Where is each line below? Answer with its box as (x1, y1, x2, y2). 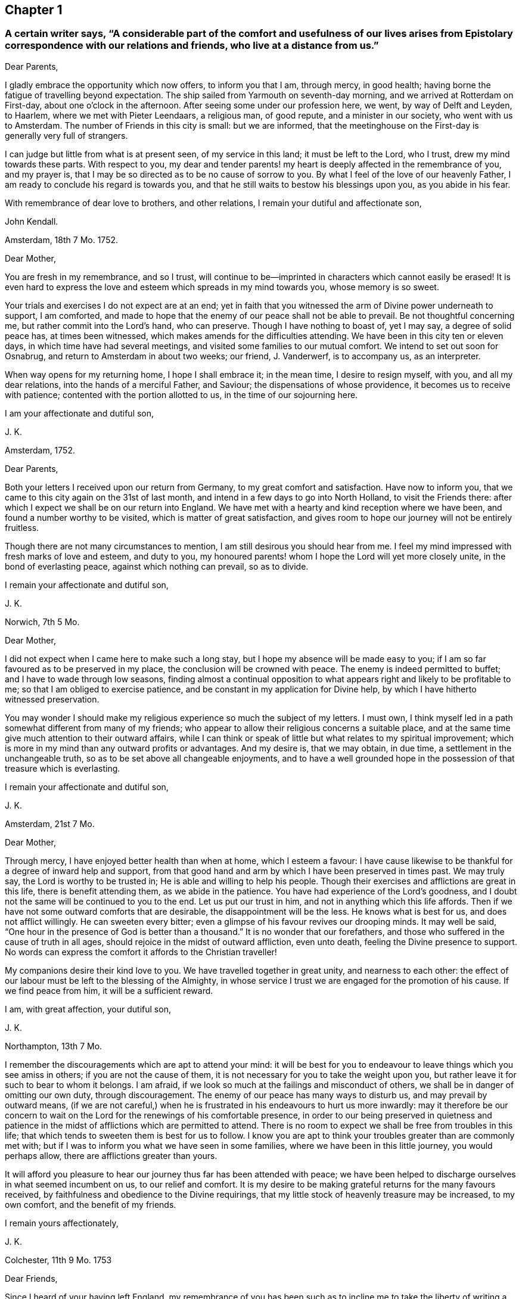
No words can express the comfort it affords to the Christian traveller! (5, 946, 277, 957)
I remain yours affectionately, (5, 1217, 119, 1228)
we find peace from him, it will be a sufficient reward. (5, 985, 213, 996)
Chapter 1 (5, 2, 63, 17)
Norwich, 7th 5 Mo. (5, 616, 80, 627)
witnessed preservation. (5, 694, 100, 704)
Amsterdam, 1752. (5, 445, 75, 455)
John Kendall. (5, 216, 58, 226)
